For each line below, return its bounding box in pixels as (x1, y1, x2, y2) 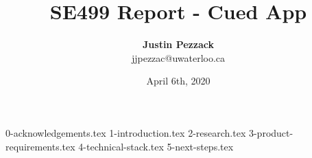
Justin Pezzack (143, 37, 214, 52)
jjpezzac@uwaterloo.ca (131, 50, 226, 65)
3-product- (248, 125, 293, 139)
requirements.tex (5, 139, 75, 153)
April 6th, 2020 (146, 74, 211, 88)
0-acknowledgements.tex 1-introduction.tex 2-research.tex (5, 125, 246, 139)
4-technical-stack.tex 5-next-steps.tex (78, 139, 234, 153)
